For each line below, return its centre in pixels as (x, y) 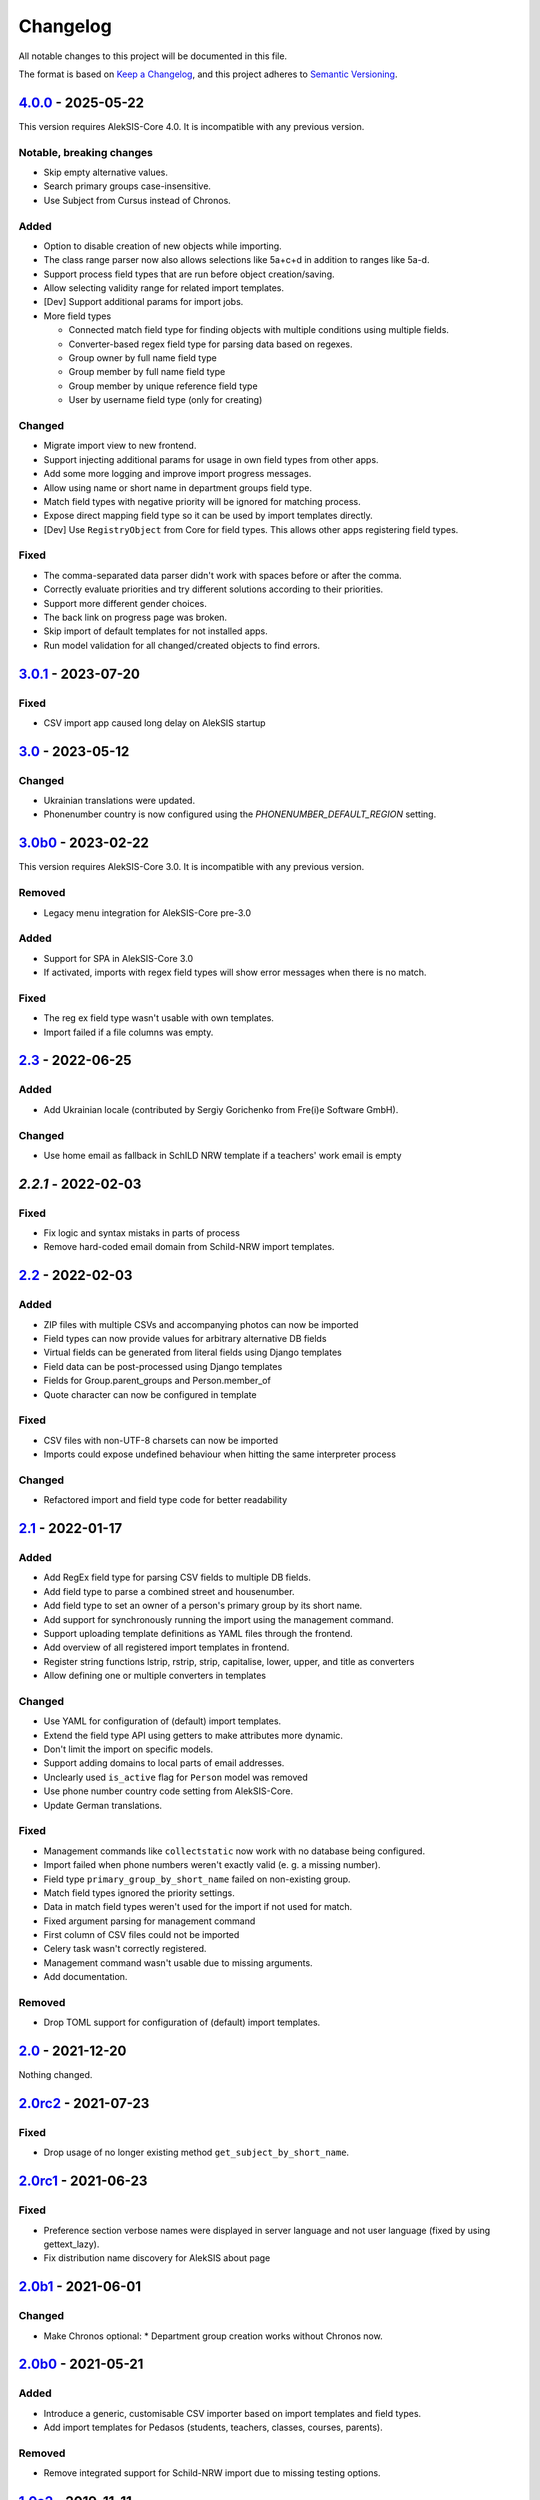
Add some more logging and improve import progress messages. (177, 474)
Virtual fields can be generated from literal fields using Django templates (192, 1352)
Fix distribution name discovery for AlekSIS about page (157, 2258)
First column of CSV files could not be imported (141, 1935)
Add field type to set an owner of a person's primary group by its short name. (203, 1606)
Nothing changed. (55, 2075)
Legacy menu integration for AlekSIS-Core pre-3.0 (147, 912)
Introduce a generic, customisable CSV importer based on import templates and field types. (232, 2413)
